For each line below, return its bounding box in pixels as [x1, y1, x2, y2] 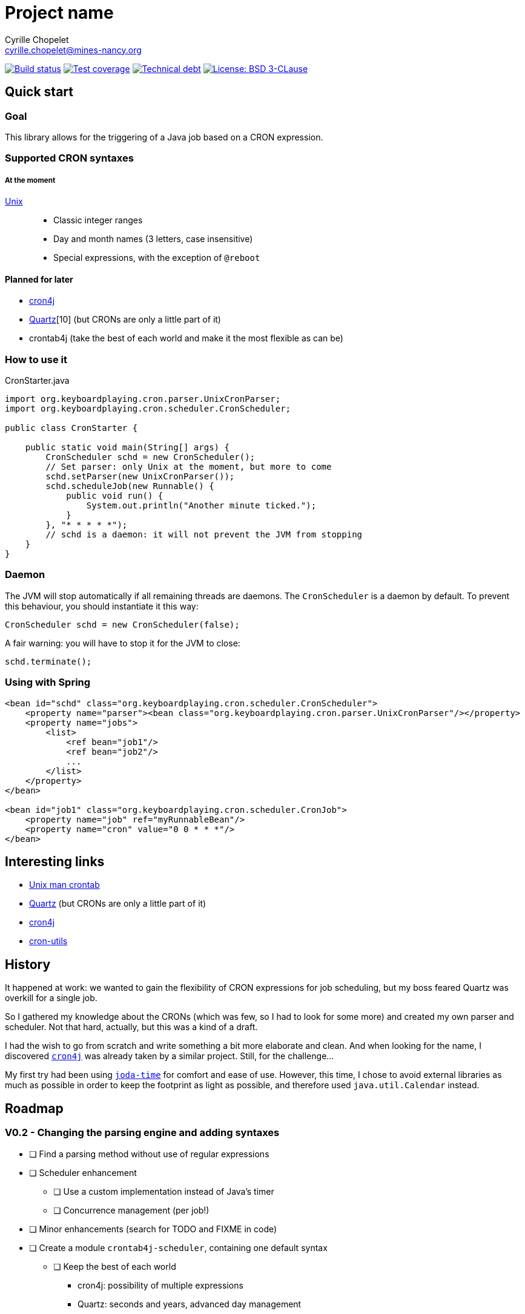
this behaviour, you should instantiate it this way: [5, 600, 199, 611]
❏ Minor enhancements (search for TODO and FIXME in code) [29, 1223, 277, 1234]
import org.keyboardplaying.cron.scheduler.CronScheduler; [5, 404, 291, 414]
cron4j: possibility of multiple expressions [78, 1280, 243, 1290]
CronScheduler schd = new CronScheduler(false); [5, 619, 240, 629]
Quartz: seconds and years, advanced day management [78, 1298, 302, 1309]
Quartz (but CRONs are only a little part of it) [29, 898, 206, 909]
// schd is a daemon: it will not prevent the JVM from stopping [45, 530, 363, 540]
